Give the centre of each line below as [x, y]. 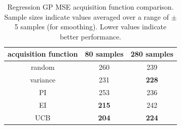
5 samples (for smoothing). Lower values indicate [90, 27]
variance [43, 80]
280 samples [152, 54]
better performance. [90, 36]
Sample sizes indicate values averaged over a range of [87, 16]
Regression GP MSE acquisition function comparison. [90, 7]
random [43, 67]
